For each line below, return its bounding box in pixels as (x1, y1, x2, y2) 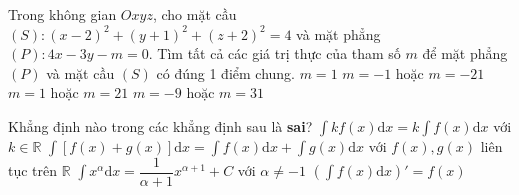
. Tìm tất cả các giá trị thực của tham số (148, 43, 401, 64)
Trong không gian (8, 4, 117, 24)
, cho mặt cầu (152, 4, 237, 24)
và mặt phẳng (296, 23, 381, 44)
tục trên (8, 160, 58, 181)
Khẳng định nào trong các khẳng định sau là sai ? (8, 115, 313, 136)
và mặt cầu (46, 62, 115, 83)
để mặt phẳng (422, 43, 508, 64)
